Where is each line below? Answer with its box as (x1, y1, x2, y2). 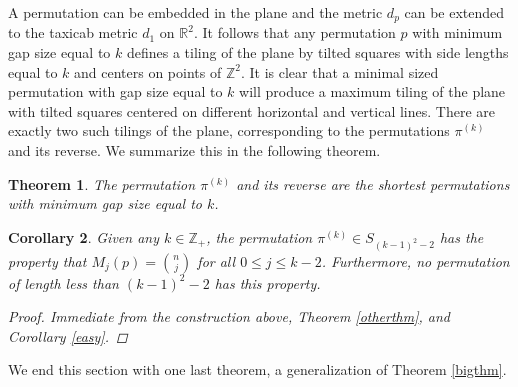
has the (439, 226, 484, 247)
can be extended (404, 2, 505, 22)
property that (8, 250, 87, 271)
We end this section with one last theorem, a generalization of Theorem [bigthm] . (8, 359, 507, 380)
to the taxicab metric (8, 22, 138, 43)
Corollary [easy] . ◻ (8, 325, 128, 346)
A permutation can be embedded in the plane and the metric (8, 2, 383, 22)
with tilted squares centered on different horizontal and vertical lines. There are (8, 100, 495, 121)
